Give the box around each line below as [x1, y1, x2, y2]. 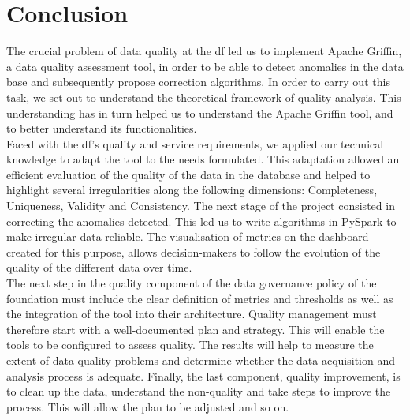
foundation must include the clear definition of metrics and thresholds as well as [6, 290, 393, 306]
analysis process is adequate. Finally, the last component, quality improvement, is [6, 367, 401, 384]
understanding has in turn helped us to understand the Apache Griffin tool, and [6, 104, 393, 121]
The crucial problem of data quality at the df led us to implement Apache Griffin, [6, 43, 402, 59]
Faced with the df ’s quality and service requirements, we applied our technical [6, 135, 384, 152]
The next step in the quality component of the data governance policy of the [6, 275, 377, 291]
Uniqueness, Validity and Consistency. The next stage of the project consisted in [6, 197, 395, 214]
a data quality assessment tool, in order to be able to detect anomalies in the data [6, 58, 404, 74]
